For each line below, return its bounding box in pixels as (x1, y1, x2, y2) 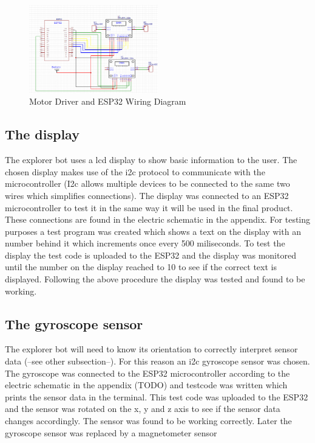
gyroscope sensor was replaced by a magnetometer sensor (5, 426, 217, 439)
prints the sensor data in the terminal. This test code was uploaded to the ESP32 (5, 390, 308, 403)
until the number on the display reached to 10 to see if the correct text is (5, 260, 277, 273)
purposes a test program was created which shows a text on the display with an (5, 225, 301, 237)
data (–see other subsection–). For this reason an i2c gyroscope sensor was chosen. (5, 355, 310, 368)
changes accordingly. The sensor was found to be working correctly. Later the (5, 414, 292, 427)
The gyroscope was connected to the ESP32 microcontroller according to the (5, 366, 290, 379)
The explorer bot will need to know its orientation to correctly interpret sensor (5, 343, 298, 355)
